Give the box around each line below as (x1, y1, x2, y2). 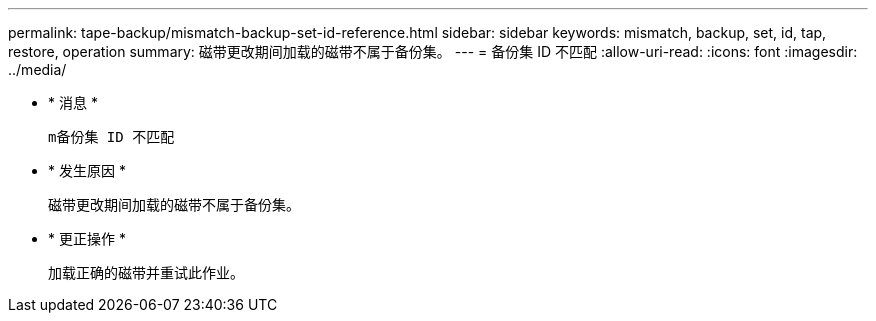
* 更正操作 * (48, 230, 126, 247)
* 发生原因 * (48, 162, 126, 179)
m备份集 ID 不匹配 (48, 129, 175, 145)
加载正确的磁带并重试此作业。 (48, 264, 244, 281)
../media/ (8, 61, 67, 78)
